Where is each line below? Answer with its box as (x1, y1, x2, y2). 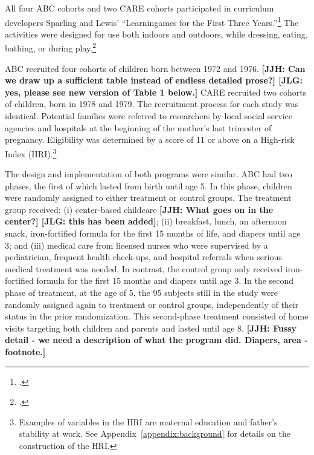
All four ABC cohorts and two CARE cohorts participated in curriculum (5, 2, 274, 14)
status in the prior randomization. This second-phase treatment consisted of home (5, 310, 309, 322)
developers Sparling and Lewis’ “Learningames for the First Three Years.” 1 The (5, 14, 299, 28)
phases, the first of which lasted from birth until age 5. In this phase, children (5, 179, 292, 192)
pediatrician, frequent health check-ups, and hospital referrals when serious (5, 250, 282, 263)
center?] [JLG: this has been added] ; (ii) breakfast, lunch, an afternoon (5, 215, 287, 227)
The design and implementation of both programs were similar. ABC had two (5, 168, 292, 180)
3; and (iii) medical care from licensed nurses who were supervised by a (5, 238, 268, 251)
